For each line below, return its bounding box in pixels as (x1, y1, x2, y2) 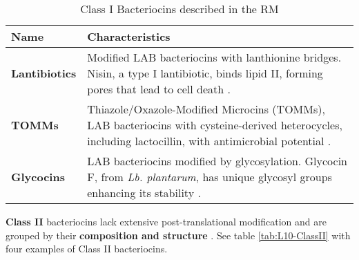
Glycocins (11, 169, 65, 185)
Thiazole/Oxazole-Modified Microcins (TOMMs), (87, 101, 325, 117)
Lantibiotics (11, 65, 77, 81)
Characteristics (87, 28, 171, 44)
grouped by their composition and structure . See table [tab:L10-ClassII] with (6, 228, 351, 242)
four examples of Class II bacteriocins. (6, 241, 168, 256)
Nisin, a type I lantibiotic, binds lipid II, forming (87, 65, 323, 81)
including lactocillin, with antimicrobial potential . (87, 133, 331, 149)
